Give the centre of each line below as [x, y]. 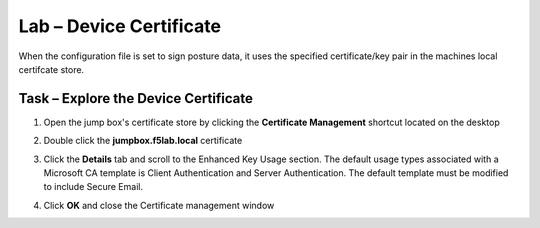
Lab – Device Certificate [120, 26]
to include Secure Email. [93, 187]
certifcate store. [51, 69]
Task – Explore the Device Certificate [136, 98]
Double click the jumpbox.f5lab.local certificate [143, 141]
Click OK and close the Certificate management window [159, 205]
